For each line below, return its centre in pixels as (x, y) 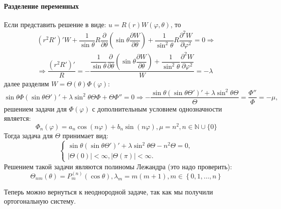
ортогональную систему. (40, 201)
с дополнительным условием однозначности (157, 108)
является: (18, 118)
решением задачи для (35, 108)
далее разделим (26, 84)
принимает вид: (85, 135)
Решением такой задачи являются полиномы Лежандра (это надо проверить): (118, 166)
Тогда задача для (28, 135)
